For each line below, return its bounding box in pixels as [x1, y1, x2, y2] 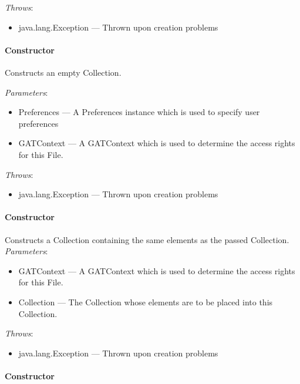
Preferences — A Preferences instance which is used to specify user [18, 106, 260, 118]
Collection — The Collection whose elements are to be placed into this [18, 295, 273, 308]
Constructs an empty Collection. [5, 66, 122, 78]
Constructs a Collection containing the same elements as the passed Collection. [5, 233, 289, 245]
